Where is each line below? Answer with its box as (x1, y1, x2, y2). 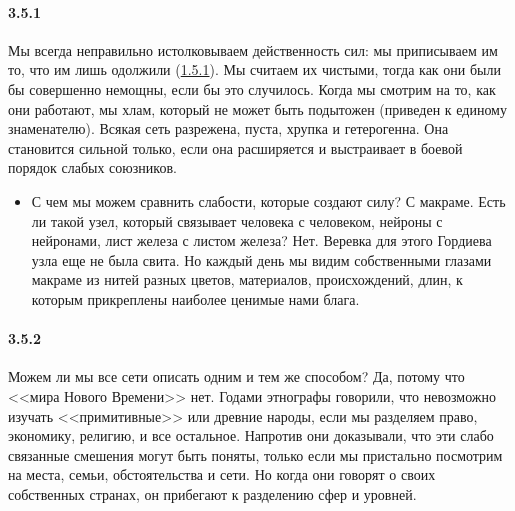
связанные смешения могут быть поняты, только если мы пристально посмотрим (8, 444, 503, 465)
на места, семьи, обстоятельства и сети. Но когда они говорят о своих (8, 464, 436, 485)
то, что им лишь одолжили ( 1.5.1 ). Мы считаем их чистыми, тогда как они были (8, 59, 501, 80)
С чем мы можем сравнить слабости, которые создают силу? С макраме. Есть (31, 190, 506, 211)
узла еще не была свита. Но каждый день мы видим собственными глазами (31, 249, 492, 270)
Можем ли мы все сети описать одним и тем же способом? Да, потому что (8, 366, 465, 387)
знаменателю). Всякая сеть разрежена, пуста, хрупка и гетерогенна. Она (8, 118, 449, 139)
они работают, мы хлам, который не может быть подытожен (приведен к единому (8, 98, 507, 119)
